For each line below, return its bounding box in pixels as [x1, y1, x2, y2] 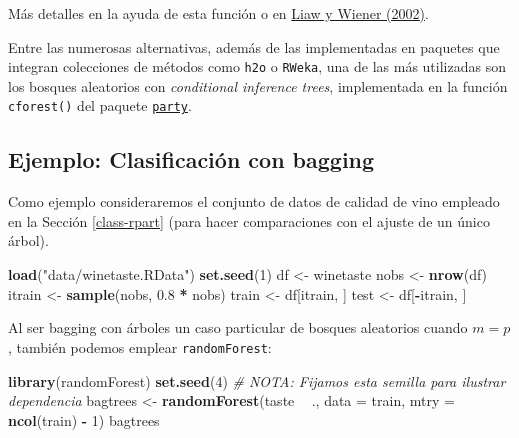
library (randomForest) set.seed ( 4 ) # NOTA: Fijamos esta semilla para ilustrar [8, 370, 506, 391]
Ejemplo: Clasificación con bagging [8, 144, 375, 175]
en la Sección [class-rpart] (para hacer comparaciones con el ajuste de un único [8, 210, 490, 231]
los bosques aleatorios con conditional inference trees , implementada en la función [8, 75, 508, 96]
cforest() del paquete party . [8, 95, 192, 116]
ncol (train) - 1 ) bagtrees [8, 409, 160, 430]
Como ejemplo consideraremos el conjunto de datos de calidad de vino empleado [8, 191, 500, 212]
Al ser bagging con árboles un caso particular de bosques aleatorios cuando [8, 317, 468, 338]
